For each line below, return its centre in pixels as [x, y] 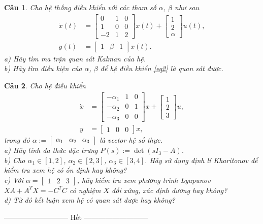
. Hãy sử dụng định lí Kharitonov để [201, 160]
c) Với [14, 180]
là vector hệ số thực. [131, 140]
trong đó [17, 140]
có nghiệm [85, 190]
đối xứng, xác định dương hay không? [170, 190]
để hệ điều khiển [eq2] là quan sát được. [162, 68]
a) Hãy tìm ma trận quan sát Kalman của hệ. [75, 58]
